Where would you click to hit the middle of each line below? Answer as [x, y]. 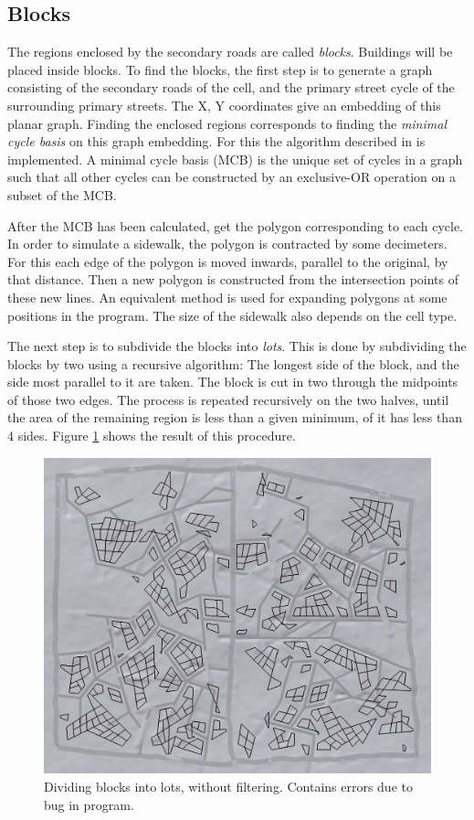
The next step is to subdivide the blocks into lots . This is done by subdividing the [237, 346]
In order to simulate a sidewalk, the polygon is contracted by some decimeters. [227, 244]
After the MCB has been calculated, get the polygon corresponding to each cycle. [235, 225]
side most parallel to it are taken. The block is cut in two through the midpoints [233, 382]
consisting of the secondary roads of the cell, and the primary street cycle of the [231, 87]
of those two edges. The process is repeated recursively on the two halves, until [228, 399]
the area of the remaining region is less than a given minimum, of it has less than [235, 417]
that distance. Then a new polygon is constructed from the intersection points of [233, 279]
